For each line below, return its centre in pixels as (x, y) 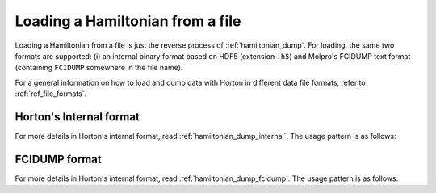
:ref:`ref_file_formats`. (51, 94)
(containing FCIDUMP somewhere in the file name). (99, 68)
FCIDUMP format (58, 159)
